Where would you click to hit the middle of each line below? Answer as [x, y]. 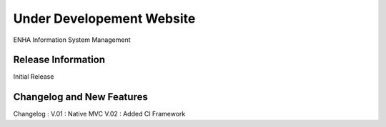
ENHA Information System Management [72, 40]
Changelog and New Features [80, 97]
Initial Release [34, 77]
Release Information [59, 60]
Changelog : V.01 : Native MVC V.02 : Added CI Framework [99, 114]
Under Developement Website [104, 18]
